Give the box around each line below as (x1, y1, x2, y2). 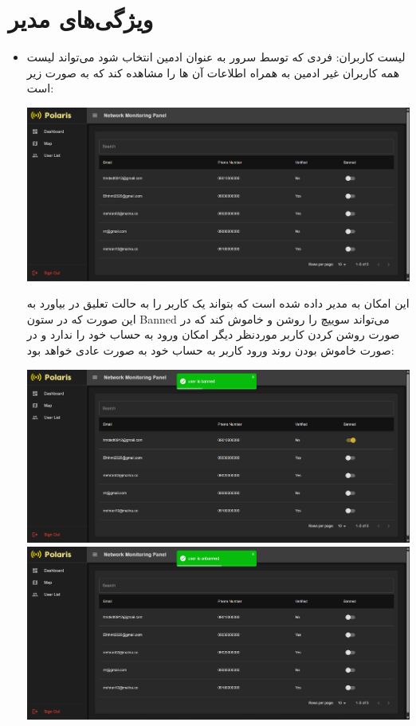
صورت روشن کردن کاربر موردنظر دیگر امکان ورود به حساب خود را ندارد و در (26, 326, 400, 343)
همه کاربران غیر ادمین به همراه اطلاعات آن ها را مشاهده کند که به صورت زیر (26, 64, 400, 80)
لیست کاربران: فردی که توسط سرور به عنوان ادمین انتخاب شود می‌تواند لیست (26, 49, 406, 65)
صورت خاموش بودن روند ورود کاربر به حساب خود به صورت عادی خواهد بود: (26, 342, 394, 359)
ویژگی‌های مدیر (8, 2, 154, 35)
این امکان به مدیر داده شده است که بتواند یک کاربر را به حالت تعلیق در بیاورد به (26, 295, 410, 312)
